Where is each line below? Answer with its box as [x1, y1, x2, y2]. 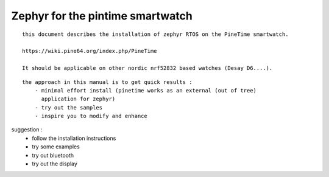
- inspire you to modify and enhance [34, 113, 147, 120]
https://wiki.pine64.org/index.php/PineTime [22, 47, 158, 55]
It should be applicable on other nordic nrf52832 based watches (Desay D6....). [22, 64, 273, 72]
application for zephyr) [41, 95, 116, 103]
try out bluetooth [32, 151, 74, 159]
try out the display [32, 160, 77, 167]
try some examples [32, 143, 80, 150]
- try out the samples [34, 104, 103, 111]
